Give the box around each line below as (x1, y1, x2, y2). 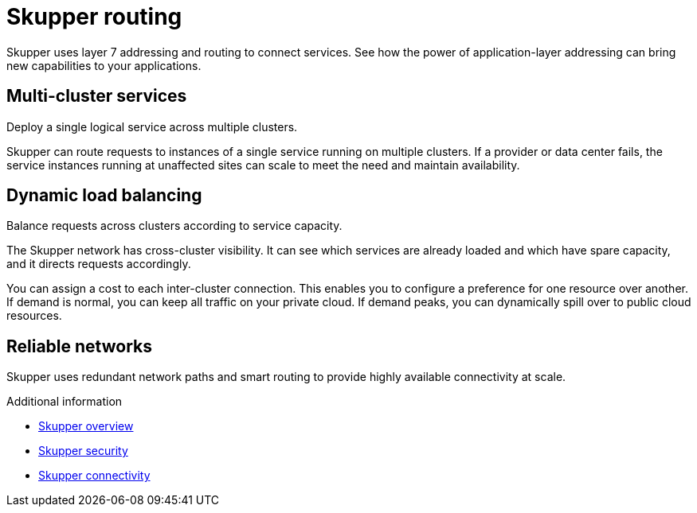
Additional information (6, 394, 123, 409)
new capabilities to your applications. (6, 58, 202, 72)
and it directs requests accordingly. (6, 257, 191, 271)
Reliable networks (6, 336, 152, 356)
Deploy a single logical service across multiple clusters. (6, 119, 298, 134)
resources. (6, 309, 62, 323)
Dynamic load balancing (6, 185, 202, 206)
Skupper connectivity (38, 468, 151, 483)
